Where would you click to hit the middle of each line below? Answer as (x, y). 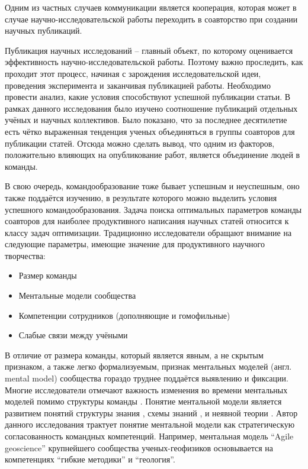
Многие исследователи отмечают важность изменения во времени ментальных (146, 389)
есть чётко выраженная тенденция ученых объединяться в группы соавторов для (150, 131)
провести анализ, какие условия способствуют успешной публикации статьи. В (148, 97)
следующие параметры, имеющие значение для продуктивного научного (135, 244)
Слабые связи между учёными (73, 335)
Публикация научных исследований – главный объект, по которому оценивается (149, 50)
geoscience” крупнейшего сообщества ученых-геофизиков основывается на (139, 447)
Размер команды (48, 275)
